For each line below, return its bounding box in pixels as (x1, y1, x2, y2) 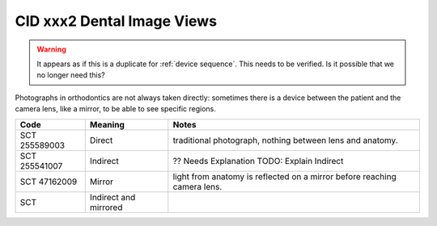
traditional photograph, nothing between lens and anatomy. (172, 134, 398, 145)
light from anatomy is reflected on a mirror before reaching (172, 170, 397, 182)
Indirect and (89, 191, 136, 203)
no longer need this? (36, 70, 105, 80)
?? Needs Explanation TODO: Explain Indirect (172, 155, 344, 166)
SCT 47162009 (19, 176, 78, 187)
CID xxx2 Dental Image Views (15, 12, 218, 30)
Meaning (89, 119, 125, 130)
